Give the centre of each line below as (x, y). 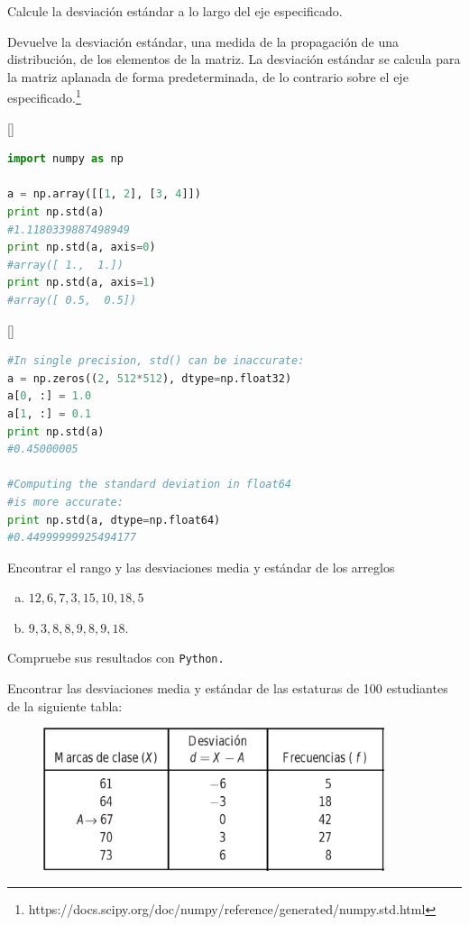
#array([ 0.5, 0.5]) (72, 300)
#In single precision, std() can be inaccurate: (156, 361)
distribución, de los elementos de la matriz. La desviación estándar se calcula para (234, 59)
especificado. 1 (44, 96)
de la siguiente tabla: (65, 705)
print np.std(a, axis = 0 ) (82, 247)
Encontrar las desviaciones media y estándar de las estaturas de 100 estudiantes (228, 688)
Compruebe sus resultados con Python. (116, 658)
